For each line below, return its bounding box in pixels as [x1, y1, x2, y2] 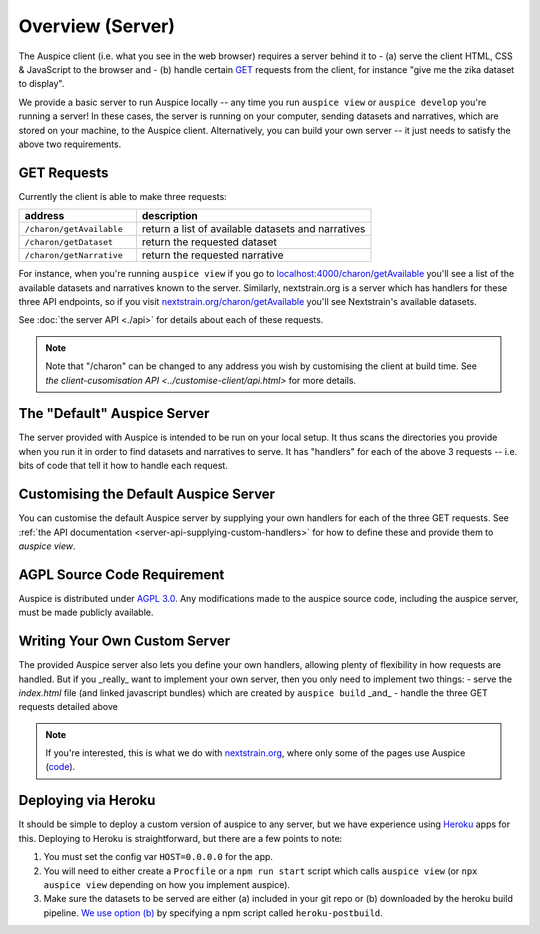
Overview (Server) [18, 15, 175, 37]
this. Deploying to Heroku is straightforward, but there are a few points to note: [18, 832, 343, 844]
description [141, 209, 199, 223]
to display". [18, 78, 65, 90]
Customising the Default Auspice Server [18, 486, 275, 503]
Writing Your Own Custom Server [18, 633, 230, 650]
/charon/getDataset [24, 236, 114, 247]
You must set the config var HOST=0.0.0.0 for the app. [43, 851, 274, 863]
